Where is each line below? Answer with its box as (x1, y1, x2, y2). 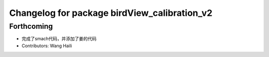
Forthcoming (9, 22, 53, 31)
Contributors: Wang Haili (21, 43, 72, 49)
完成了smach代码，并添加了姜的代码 (21, 36, 97, 42)
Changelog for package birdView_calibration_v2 (9, 7, 213, 18)
